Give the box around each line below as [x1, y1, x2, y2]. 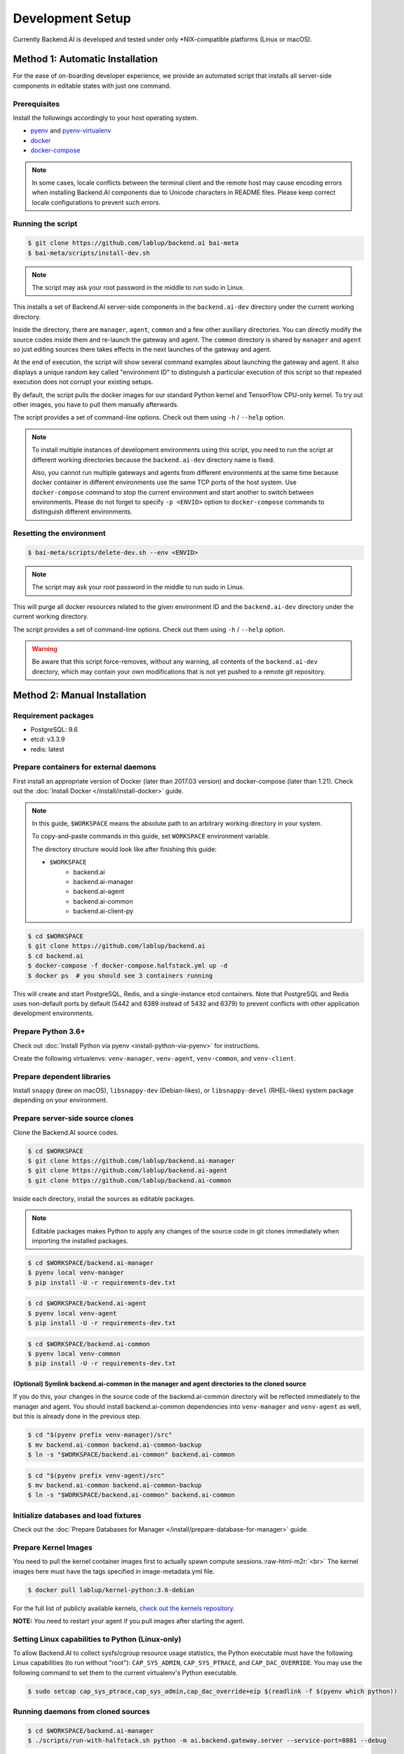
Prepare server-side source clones [13, 1113, 134, 1123]
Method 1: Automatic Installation [13, 53, 158, 65]
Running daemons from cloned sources [13, 1707, 150, 1717]
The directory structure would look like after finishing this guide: [32, 845, 217, 853]
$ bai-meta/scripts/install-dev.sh [27, 249, 150, 257]
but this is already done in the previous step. [13, 1412, 142, 1421]
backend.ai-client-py [73, 907, 133, 916]
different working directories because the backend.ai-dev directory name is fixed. [32, 455, 275, 464]
